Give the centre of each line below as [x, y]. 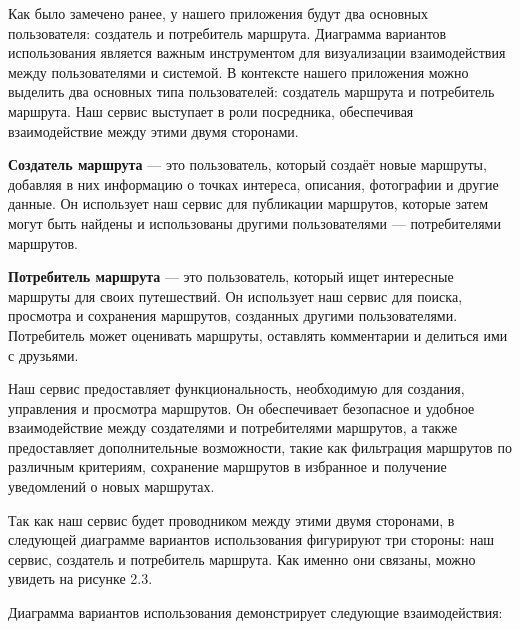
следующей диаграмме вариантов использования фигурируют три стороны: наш [251, 539]
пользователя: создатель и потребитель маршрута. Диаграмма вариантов [227, 32]
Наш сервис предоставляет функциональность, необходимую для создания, [236, 388]
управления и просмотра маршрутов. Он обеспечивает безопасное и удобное [241, 407]
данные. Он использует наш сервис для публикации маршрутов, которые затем [248, 203]
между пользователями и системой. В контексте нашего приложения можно [238, 71]
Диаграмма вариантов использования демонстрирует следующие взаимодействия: [255, 612]
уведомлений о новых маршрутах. [111, 486]
